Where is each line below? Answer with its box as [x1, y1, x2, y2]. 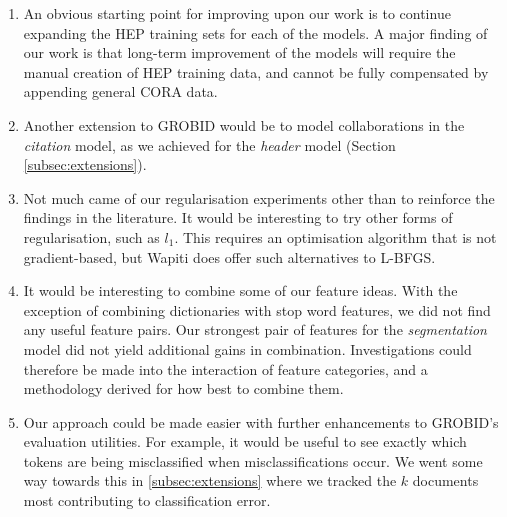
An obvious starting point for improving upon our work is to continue [23, 3, 451, 23]
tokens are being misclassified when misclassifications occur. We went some [23, 450, 483, 471]
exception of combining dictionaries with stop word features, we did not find [23, 299, 491, 320]
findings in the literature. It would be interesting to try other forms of [23, 207, 453, 228]
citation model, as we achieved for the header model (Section [23, 134, 396, 155]
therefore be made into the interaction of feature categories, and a [23, 358, 428, 379]
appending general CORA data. [23, 81, 218, 102]
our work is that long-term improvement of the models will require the [23, 42, 456, 63]
